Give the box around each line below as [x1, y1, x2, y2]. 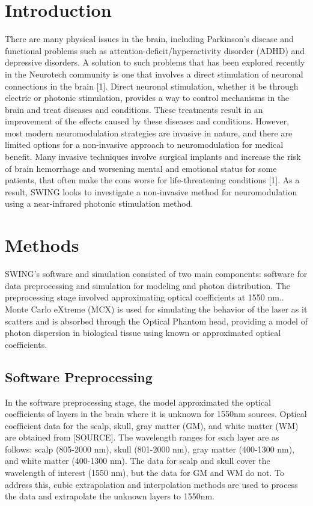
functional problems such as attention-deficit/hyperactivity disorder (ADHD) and [5, 44, 305, 56]
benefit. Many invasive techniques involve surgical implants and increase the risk [5, 150, 301, 163]
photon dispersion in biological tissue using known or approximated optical [5, 326, 281, 339]
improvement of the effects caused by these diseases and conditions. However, [5, 115, 290, 127]
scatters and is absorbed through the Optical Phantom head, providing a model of [5, 314, 308, 327]
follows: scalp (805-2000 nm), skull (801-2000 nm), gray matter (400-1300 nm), [5, 442, 295, 455]
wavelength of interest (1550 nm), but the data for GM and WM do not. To [5, 466, 284, 479]
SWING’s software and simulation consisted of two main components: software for [5, 267, 308, 280]
